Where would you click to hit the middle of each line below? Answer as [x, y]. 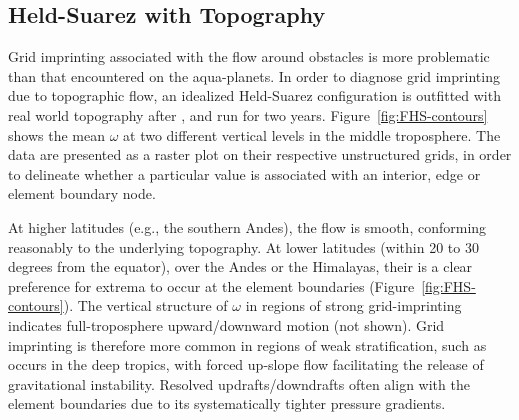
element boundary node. [82, 193]
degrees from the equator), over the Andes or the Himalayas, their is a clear [240, 266]
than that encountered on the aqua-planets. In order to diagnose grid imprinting [254, 75]
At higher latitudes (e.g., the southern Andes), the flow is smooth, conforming [247, 226]
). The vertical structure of [145, 305]
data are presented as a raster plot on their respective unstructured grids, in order [260, 154]
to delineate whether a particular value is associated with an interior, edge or [244, 173]
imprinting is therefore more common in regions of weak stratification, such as [247, 344]
